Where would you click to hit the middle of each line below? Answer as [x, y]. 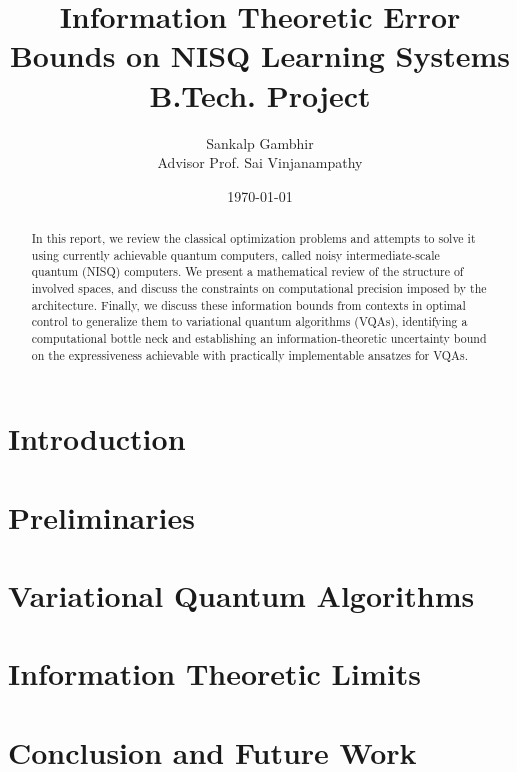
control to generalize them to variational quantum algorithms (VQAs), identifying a [249, 321]
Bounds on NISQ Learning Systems [260, 55]
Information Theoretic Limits [214, 673]
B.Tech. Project [260, 94]
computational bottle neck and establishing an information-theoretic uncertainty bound [259, 338]
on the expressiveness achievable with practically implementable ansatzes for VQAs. [249, 354]
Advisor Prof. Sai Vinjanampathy [260, 162]
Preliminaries [101, 516]
